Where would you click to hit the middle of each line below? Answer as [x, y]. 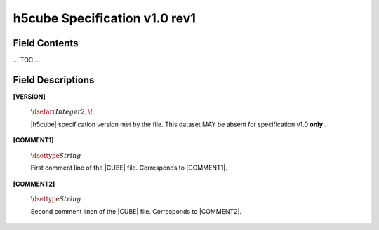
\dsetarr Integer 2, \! [62, 112]
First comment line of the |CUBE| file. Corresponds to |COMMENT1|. [129, 168]
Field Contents [46, 43]
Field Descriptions [54, 80]
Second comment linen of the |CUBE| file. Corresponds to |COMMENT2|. [136, 211]
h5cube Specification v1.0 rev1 [105, 18]
